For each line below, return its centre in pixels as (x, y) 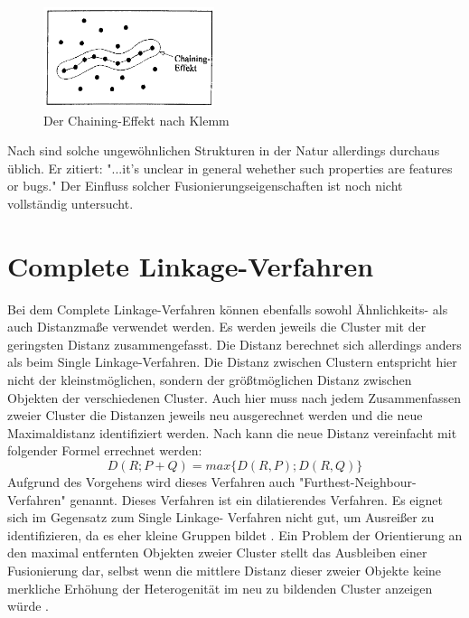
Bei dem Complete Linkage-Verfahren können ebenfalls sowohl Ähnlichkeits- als (228, 309)
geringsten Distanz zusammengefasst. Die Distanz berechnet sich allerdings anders (234, 344)
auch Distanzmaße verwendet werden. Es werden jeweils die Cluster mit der (217, 327)
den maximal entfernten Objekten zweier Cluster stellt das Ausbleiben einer (217, 552)
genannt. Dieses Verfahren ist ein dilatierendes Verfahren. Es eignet (256, 499)
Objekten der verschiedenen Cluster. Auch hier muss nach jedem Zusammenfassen (234, 397)
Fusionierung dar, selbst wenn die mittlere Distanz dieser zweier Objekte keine (225, 570)
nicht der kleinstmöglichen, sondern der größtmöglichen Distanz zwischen (210, 380)
